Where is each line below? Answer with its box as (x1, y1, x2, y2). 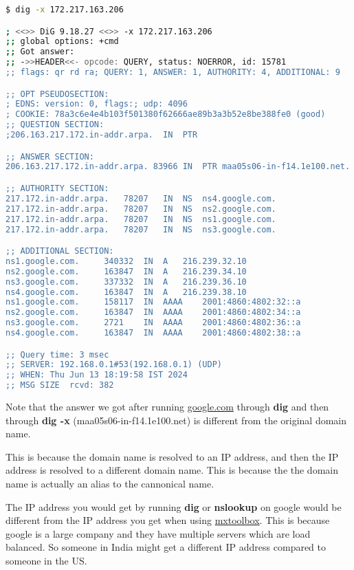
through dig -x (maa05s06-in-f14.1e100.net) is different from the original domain (5, 413, 347, 427)
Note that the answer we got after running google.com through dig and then (5, 399, 329, 414)
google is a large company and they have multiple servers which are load (5, 526, 311, 540)
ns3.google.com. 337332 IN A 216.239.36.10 (5, 276, 247, 287)
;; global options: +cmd (5, 36, 119, 47)
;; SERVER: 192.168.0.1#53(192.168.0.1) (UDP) (5, 360, 222, 370)
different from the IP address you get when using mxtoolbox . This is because (5, 513, 330, 527)
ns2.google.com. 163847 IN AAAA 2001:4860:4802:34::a (5, 307, 301, 318)
